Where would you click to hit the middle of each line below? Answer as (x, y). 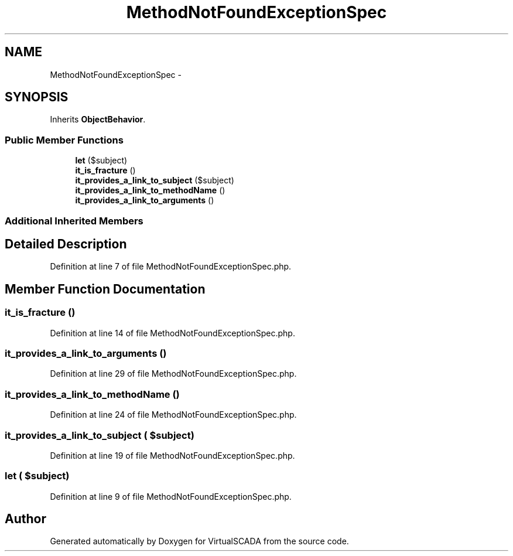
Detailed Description (66, 244)
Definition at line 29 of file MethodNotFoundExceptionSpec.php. (173, 374)
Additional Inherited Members (74, 221)
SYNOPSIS (37, 97)
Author (25, 519)
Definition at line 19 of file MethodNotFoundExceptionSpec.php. (172, 455)
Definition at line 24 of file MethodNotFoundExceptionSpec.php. (173, 415)
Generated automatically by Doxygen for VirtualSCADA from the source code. (199, 541)
